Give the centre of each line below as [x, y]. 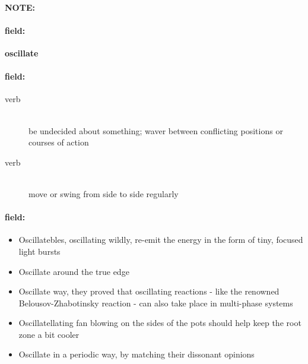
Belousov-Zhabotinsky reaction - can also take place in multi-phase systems [156, 303]
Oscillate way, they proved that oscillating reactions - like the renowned [149, 291]
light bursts [39, 251]
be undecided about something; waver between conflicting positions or [156, 130]
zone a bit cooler [49, 334]
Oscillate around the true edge [74, 271]
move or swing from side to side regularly [104, 193]
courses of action [59, 142]
